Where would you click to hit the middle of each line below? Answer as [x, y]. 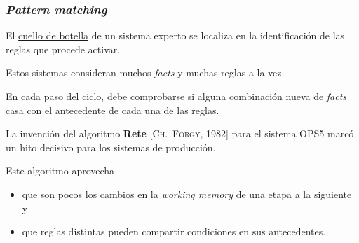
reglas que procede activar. [63, 49]
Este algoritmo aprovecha [60, 171]
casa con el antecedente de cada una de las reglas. [113, 110]
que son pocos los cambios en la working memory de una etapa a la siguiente [187, 194]
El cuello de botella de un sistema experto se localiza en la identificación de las [175, 35]
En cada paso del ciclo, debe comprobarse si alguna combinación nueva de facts [176, 96]
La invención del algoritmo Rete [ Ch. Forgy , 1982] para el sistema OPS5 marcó [180, 133]
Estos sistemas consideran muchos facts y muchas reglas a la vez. [145, 72]
